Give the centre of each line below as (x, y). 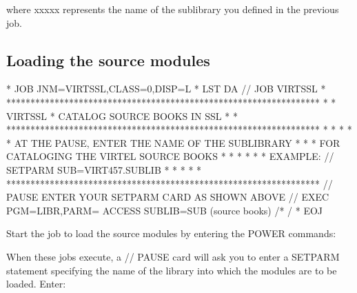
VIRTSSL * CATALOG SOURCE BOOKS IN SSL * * (122, 115)
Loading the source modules (108, 60)
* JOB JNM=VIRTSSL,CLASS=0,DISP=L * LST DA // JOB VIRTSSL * (166, 89)
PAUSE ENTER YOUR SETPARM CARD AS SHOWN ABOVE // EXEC (168, 197)
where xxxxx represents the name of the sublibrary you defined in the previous (173, 9)
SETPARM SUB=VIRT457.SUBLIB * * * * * (104, 169)
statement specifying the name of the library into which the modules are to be (172, 270)
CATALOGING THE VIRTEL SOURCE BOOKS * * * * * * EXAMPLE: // (170, 156)
